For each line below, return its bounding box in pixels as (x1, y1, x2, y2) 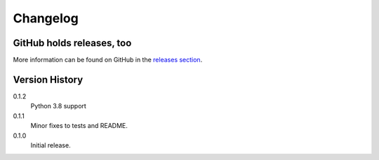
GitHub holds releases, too (13, 37, 132, 49)
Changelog (13, 10, 79, 26)
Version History (13, 73, 84, 85)
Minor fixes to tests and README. (30, 122, 128, 130)
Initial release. (30, 140, 71, 150)
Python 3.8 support (30, 102, 87, 110)
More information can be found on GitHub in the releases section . (13, 56, 203, 64)
